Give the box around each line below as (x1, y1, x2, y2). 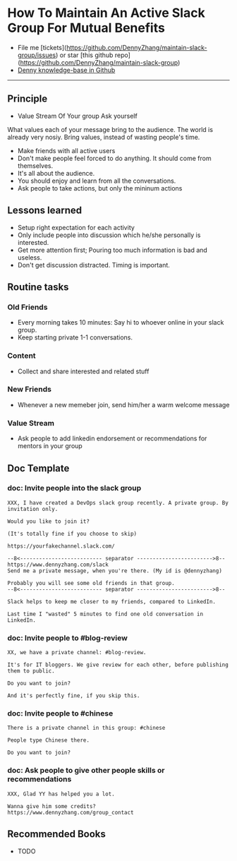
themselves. (17, 161, 54, 170)
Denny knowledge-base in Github (17, 66, 116, 74)
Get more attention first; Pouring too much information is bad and (17, 246, 208, 254)
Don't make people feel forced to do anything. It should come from (17, 154, 212, 162)
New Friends (7, 385, 51, 395)
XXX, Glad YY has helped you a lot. (7, 790, 115, 797)
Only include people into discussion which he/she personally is (17, 231, 201, 239)
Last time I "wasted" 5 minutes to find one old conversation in (7, 610, 203, 618)
